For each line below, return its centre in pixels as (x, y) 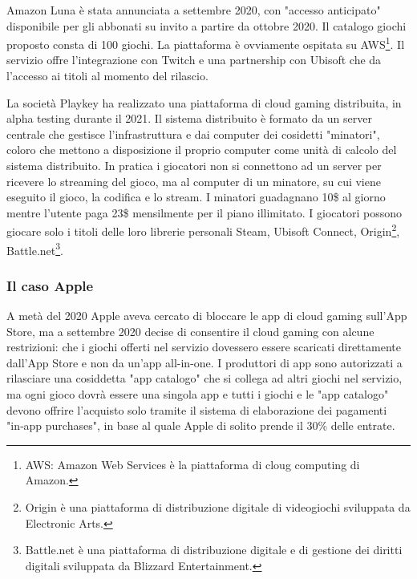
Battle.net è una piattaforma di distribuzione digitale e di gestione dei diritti (214, 550)
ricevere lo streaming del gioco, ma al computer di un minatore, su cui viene (194, 181)
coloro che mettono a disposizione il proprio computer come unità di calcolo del (202, 150)
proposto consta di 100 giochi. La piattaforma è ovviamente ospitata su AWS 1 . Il (206, 43)
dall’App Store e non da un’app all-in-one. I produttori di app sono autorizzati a (204, 362)
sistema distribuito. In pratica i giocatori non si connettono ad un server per (194, 165)
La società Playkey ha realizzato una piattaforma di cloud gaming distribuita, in (204, 102)
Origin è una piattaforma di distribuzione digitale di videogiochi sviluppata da (218, 507)
